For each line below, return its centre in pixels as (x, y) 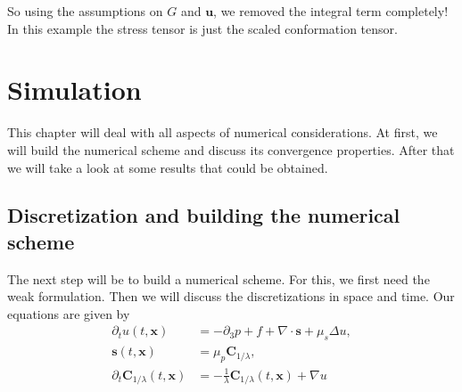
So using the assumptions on (85, 11)
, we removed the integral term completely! (331, 11)
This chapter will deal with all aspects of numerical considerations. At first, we (223, 132)
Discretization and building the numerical (204, 215)
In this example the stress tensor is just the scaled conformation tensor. (202, 28)
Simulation (74, 90)
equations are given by (69, 313)
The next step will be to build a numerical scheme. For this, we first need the (219, 278)
